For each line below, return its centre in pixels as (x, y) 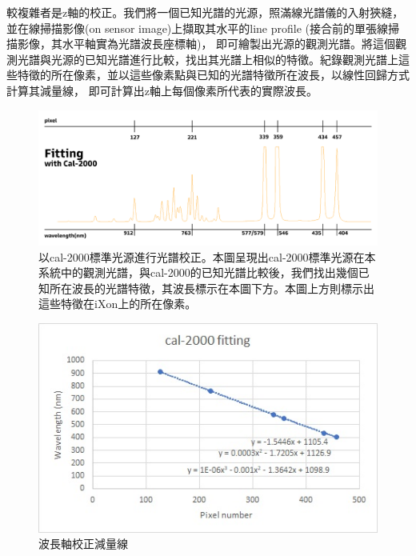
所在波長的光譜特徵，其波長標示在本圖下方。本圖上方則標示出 (212, 288)
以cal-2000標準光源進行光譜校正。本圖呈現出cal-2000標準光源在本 (207, 256)
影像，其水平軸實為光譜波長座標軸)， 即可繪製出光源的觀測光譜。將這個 (206, 44)
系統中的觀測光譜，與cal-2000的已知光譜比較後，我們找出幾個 (198, 272)
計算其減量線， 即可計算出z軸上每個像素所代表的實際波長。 (162, 90)
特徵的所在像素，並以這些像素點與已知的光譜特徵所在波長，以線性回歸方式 (213, 75)
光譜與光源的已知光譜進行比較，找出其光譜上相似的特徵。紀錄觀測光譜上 (208, 59)
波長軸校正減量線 (83, 544)
